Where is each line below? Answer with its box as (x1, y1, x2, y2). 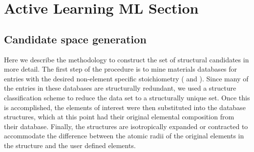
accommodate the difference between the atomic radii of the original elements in (4, 131, 244, 141)
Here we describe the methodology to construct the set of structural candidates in (4, 54, 249, 64)
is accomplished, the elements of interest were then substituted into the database (4, 102, 246, 112)
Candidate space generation (4, 31, 147, 46)
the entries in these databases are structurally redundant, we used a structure (4, 83, 236, 93)
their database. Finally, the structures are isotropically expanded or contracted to (4, 121, 248, 131)
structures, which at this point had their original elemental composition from (4, 112, 234, 122)
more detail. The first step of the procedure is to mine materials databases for (4, 64, 237, 74)
